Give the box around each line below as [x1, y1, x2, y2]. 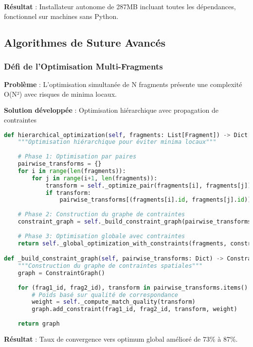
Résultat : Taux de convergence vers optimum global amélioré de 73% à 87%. [4, 333, 238, 344]
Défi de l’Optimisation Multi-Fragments [4, 60, 163, 72]
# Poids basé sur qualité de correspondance [32, 291, 178, 298]
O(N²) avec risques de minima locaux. [4, 88, 117, 99]
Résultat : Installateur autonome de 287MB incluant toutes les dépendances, [4, 1, 236, 11]
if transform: [45, 189, 91, 196]
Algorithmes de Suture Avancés [4, 35, 166, 50]
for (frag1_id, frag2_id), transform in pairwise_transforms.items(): [18, 284, 252, 291]
